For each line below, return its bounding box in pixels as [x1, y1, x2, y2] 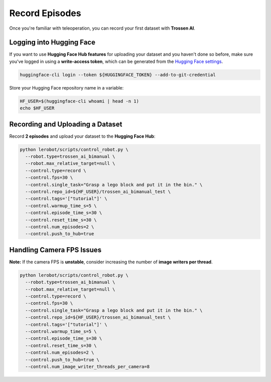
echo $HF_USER [20, 106, 55, 111]
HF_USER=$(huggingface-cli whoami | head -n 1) [20, 98, 139, 104]
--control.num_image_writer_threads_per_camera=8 [25, 363, 150, 369]
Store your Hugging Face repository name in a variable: [9, 84, 124, 90]
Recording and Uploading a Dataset [9, 120, 122, 128]
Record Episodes [9, 8, 81, 19]
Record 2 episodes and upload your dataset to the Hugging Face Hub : [9, 133, 156, 139]
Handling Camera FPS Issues [9, 245, 102, 254]
